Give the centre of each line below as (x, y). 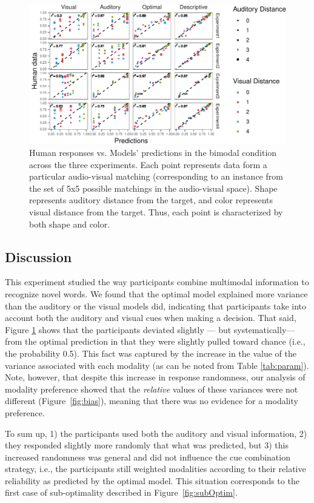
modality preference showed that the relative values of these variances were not (152, 389)
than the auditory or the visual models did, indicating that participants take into (156, 306)
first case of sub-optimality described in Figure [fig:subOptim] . (121, 492)
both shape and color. (70, 224)
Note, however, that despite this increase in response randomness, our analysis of (155, 377)
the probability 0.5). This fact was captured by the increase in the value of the (151, 353)
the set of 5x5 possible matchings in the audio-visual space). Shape (153, 188)
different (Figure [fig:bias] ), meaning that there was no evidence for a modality (152, 401)
